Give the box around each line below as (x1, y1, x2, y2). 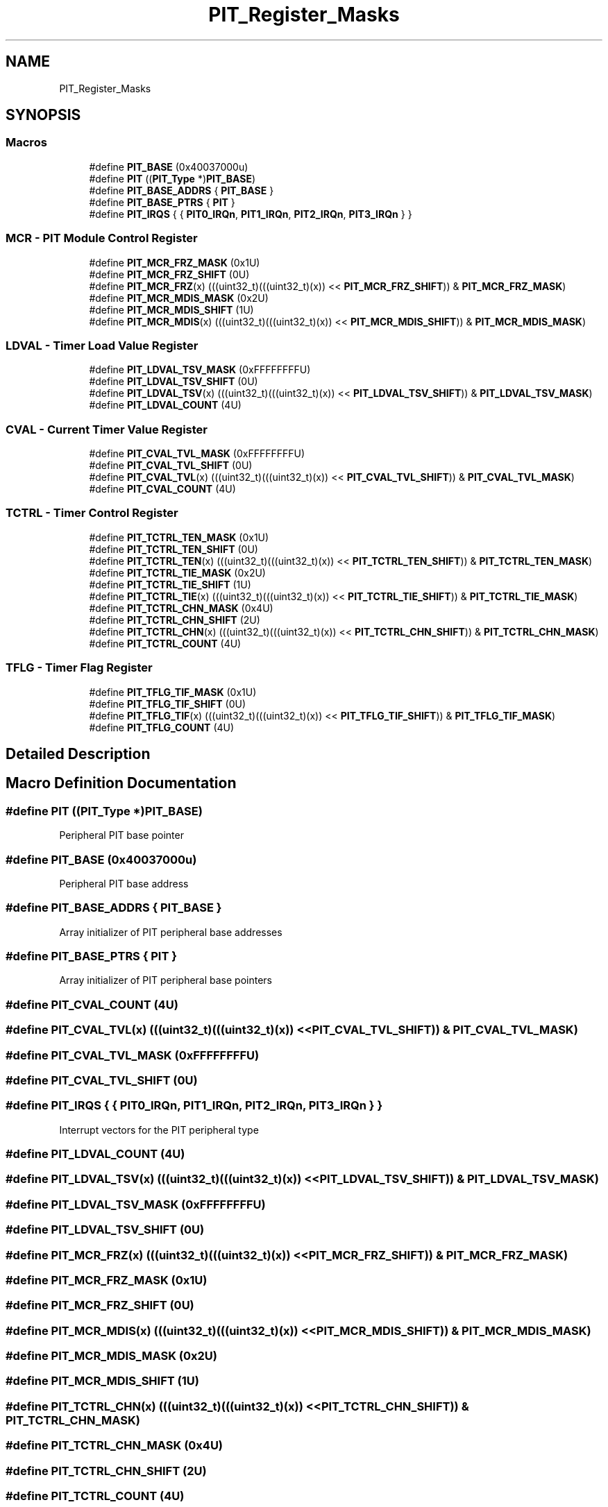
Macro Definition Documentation (6, 774, 237, 792)
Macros (6, 135, 47, 150)
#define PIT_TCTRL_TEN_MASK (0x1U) (89, 531, 269, 543)
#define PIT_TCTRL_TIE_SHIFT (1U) (89, 578, 251, 590)
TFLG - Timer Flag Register (6, 661, 153, 675)
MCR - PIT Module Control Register (6, 231, 198, 246)
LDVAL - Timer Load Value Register (6, 338, 199, 352)
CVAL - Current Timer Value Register (6, 422, 208, 436)
